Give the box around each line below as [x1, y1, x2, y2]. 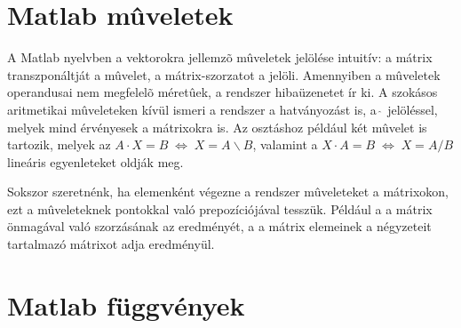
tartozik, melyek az [7, 135, 111, 154]
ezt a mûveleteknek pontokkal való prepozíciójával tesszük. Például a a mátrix [7, 199, 433, 218]
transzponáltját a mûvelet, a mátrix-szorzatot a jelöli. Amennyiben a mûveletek [7, 65, 441, 84]
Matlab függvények [7, 286, 245, 323]
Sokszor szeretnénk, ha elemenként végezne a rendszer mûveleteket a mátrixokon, [7, 182, 449, 201]
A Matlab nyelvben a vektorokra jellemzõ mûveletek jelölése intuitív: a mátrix [7, 48, 433, 67]
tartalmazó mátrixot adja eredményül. [7, 235, 215, 253]
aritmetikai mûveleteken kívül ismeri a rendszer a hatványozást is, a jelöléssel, [7, 100, 438, 118]
